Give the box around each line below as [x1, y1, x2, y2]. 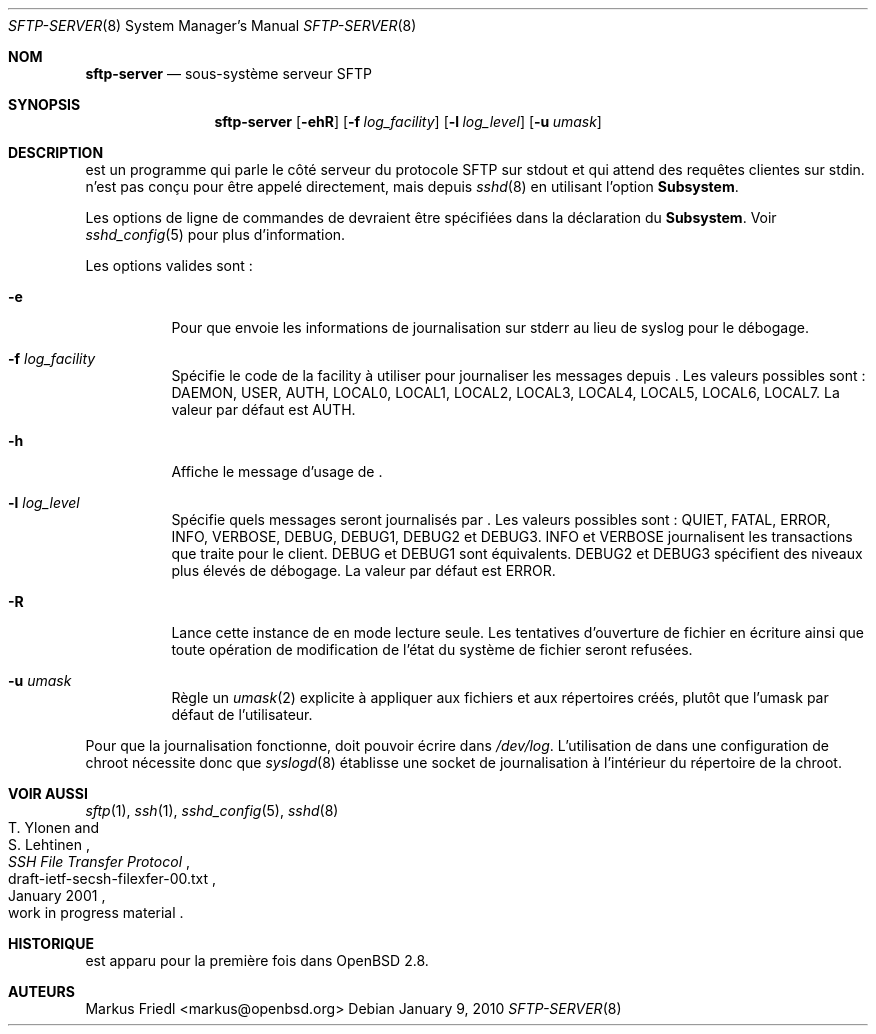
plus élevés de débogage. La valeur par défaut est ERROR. [171, 562, 556, 579]
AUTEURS [8, 983, 75, 1000]
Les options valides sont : [85, 257, 253, 274]
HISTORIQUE [8, 935, 94, 952]
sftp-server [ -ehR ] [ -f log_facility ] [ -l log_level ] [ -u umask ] [214, 113, 602, 130]
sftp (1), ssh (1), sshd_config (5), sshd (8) [85, 802, 339, 819]
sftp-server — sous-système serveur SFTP [85, 65, 372, 82]
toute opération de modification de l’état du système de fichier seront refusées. [171, 641, 693, 658]
